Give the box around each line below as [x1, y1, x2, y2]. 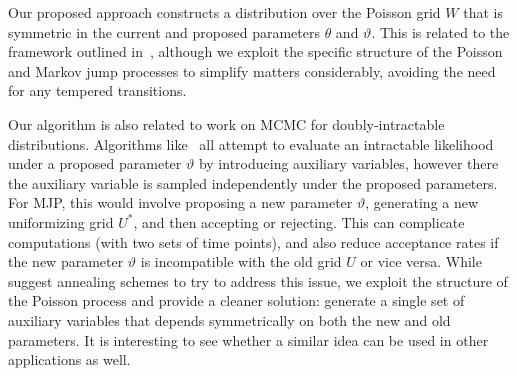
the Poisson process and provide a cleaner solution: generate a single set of [8, 290, 465, 311]
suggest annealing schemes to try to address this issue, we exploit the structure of [8, 270, 508, 291]
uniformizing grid [8, 211, 114, 232]
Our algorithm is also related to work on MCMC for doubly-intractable [8, 113, 445, 134]
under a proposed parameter [8, 153, 182, 174]
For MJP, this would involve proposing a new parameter [8, 192, 353, 213]
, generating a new [365, 192, 479, 213]
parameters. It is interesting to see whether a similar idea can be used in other [8, 329, 489, 350]
